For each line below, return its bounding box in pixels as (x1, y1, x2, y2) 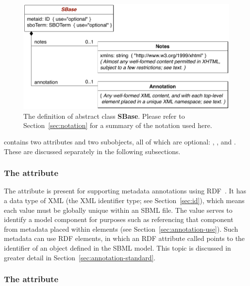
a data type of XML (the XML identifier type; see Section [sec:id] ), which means (4, 195, 245, 205)
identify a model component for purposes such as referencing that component (4, 214, 233, 224)
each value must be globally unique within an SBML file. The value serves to (4, 205, 233, 215)
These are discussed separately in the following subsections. (4, 146, 181, 156)
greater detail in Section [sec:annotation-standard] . (4, 252, 156, 262)
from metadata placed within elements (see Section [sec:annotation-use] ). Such (4, 223, 238, 234)
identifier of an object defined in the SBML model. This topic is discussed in (4, 242, 231, 253)
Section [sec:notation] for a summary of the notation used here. (23, 120, 212, 130)
